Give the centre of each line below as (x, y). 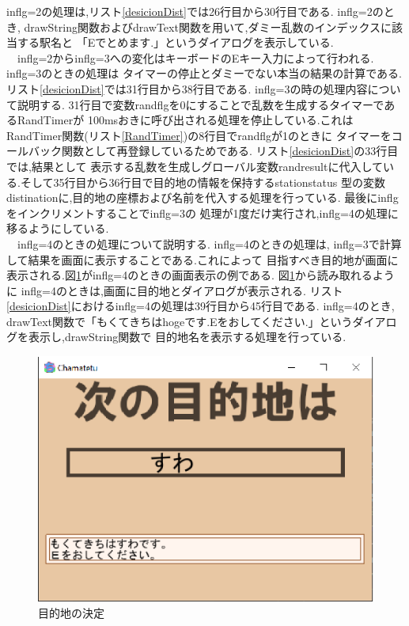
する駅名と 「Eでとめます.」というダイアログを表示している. (175, 42)
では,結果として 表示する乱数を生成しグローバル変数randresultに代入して (195, 166)
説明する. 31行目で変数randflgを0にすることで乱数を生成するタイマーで (201, 104)
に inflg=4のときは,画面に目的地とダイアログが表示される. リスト (175, 290)
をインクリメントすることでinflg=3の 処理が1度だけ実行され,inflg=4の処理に (203, 212)
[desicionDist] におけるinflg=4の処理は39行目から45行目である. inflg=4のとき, (201, 306)
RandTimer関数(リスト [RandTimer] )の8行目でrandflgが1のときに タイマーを (199, 135)
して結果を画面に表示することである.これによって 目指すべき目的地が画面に (203, 259)
